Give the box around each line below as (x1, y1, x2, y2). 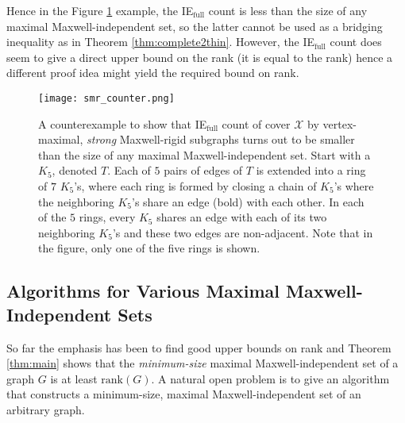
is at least (50, 370, 98, 386)
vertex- (322, 115, 357, 132)
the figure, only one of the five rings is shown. (38, 240, 260, 256)
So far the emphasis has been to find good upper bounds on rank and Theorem (6, 339, 391, 356)
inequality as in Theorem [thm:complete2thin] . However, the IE (6, 33, 315, 50)
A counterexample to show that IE (38, 115, 207, 132)
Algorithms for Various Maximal (6, 279, 280, 303)
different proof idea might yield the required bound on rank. (6, 64, 299, 81)
